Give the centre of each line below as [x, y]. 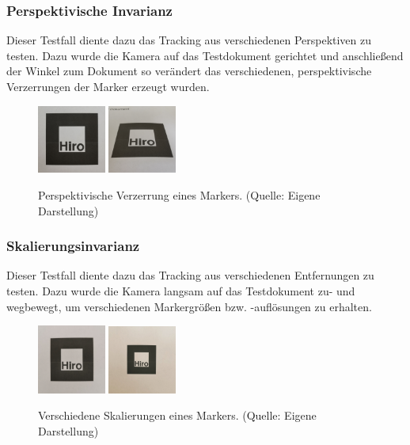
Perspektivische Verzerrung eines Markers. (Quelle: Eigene [179, 194]
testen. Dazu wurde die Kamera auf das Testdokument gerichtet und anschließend [205, 55]
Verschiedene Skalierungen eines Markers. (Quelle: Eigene [177, 415]
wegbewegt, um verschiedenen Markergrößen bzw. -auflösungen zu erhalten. [189, 306]
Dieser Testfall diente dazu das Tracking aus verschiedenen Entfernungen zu [190, 275]
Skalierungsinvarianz [73, 246]
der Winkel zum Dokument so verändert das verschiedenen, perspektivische [189, 71]
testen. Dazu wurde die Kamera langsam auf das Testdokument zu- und [181, 290]
